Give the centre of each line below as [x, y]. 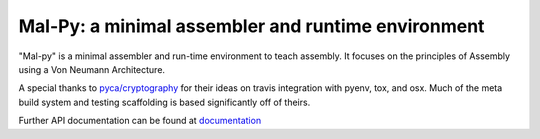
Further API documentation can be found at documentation [140, 121]
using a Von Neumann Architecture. [91, 69]
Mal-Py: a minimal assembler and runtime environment [251, 26]
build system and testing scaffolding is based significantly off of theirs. [164, 102]
